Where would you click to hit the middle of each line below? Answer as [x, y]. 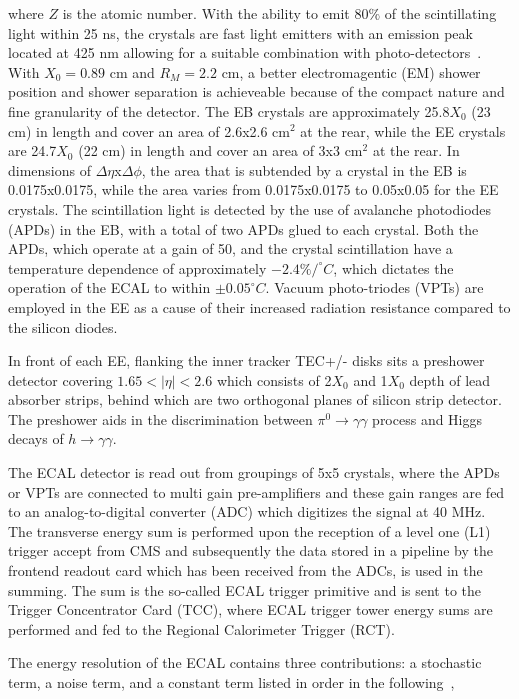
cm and [132, 71]
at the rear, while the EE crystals [403, 130]
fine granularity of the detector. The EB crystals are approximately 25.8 [229, 110]
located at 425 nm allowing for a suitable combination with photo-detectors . [245, 52]
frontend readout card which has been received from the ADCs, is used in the [245, 570]
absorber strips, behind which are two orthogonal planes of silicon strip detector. [255, 399]
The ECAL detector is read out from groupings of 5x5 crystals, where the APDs [254, 472]
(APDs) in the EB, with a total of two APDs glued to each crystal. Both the [243, 228]
